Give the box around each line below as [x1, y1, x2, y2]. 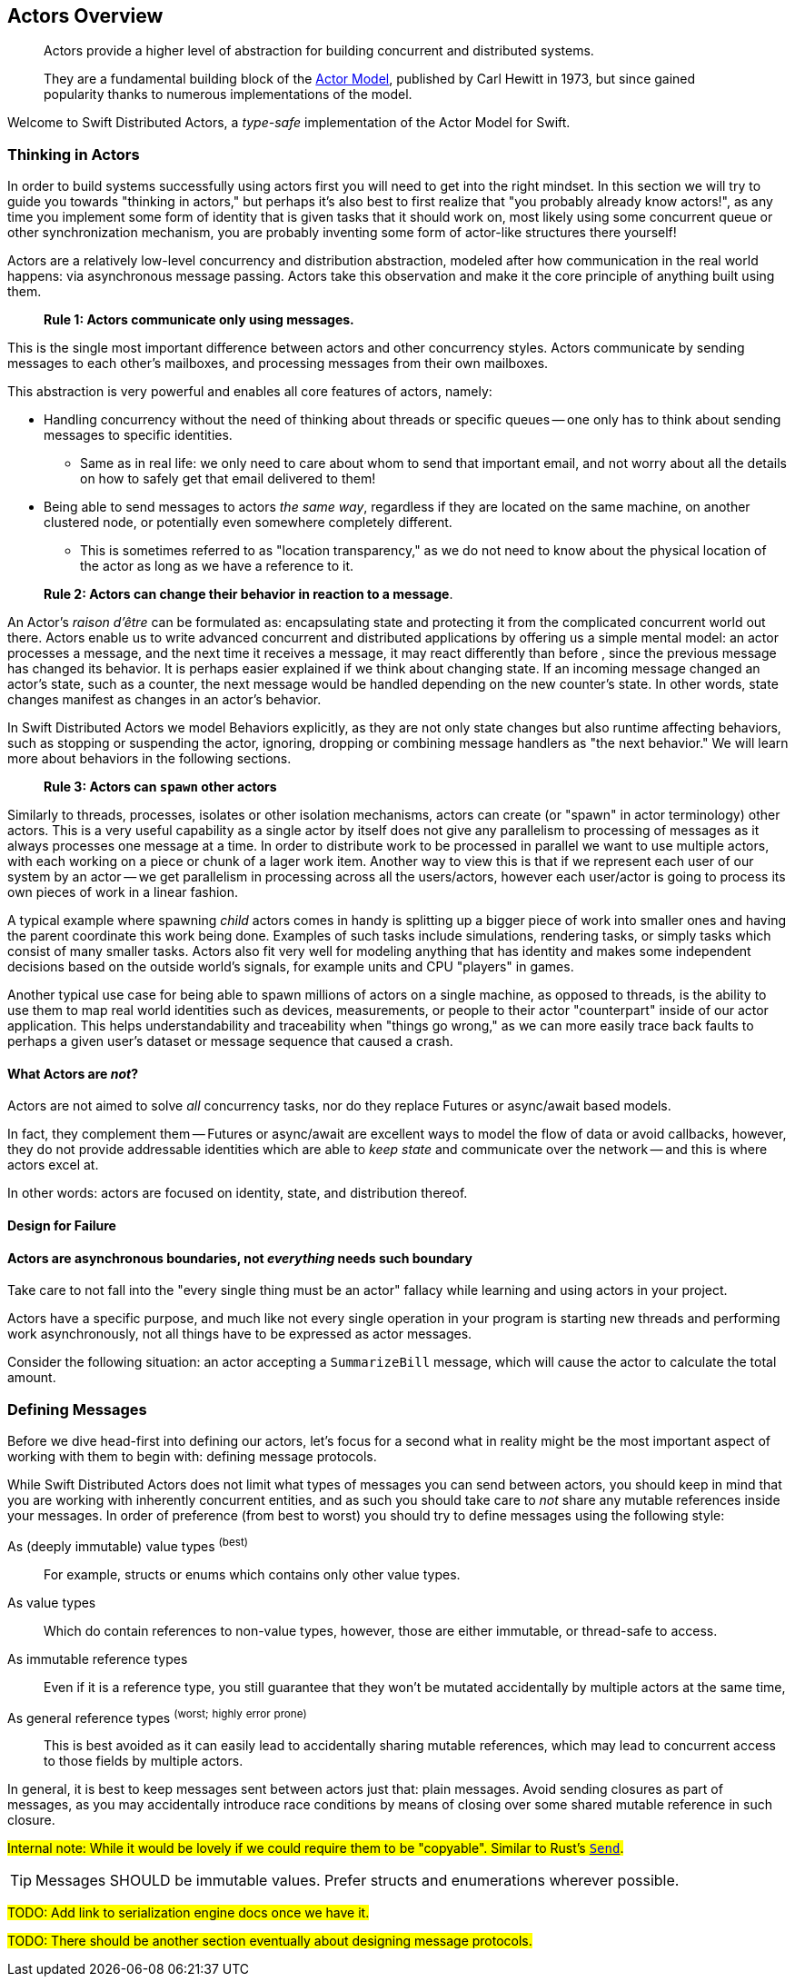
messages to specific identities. [44, 427, 233, 443]
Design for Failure [7, 1218, 116, 1233]
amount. [7, 1369, 56, 1386]
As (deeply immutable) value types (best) [7, 1535, 249, 1554]
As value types [7, 1594, 96, 1610]
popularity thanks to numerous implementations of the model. [44, 86, 412, 103]
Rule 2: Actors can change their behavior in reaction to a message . [44, 586, 453, 603]
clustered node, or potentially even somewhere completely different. [44, 514, 452, 531]
